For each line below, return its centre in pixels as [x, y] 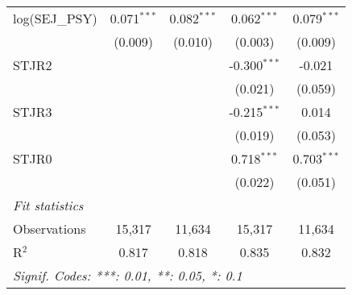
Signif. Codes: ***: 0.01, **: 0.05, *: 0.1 [128, 275]
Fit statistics [48, 205]
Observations [50, 229]
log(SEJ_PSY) [55, 18]
